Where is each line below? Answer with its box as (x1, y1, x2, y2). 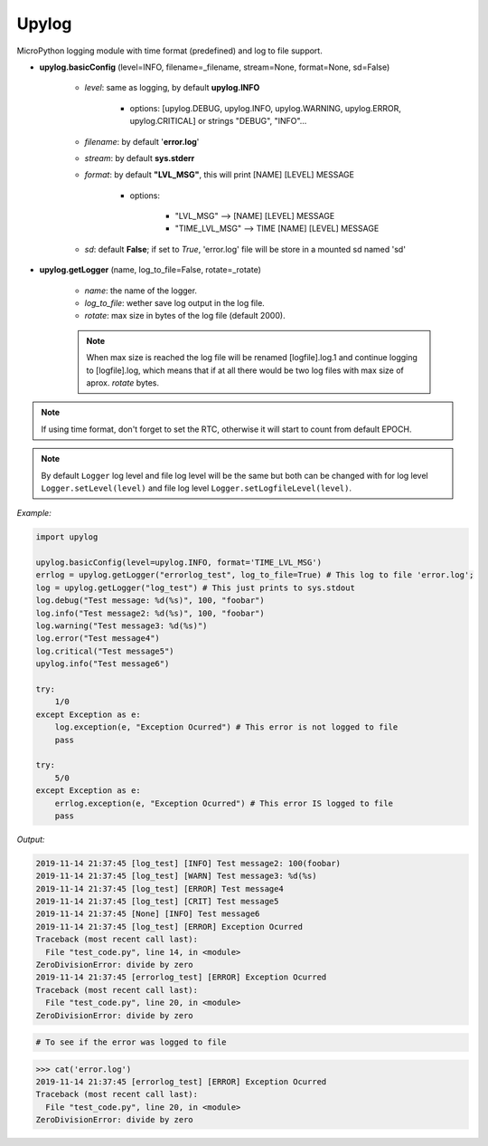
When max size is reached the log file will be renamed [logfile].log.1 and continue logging (86, 352, 418, 363)
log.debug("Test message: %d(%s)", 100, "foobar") (35, 596, 266, 606)
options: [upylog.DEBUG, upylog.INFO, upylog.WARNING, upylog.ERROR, (129, 102, 402, 113)
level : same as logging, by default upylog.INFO (84, 82, 260, 93)
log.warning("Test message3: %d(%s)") (35, 621, 208, 631)
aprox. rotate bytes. (86, 377, 160, 388)
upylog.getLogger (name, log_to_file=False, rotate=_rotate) (39, 264, 262, 275)
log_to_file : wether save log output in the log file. (84, 298, 266, 309)
